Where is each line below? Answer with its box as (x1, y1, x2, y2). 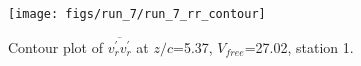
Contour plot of (8, 36, 103, 57)
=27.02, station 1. (244, 36, 354, 57)
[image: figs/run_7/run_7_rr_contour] (8, 7, 266, 21)
